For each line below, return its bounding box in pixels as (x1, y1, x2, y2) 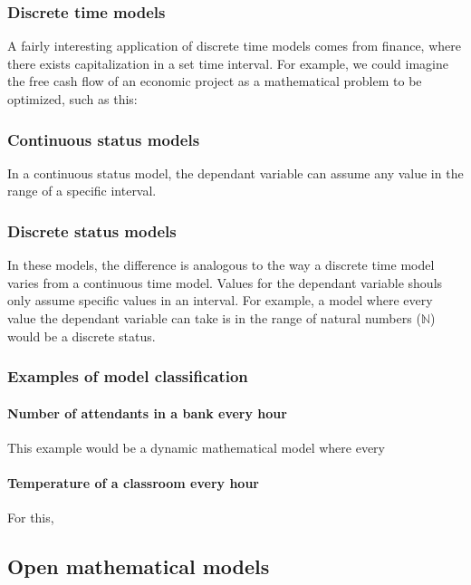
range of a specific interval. (7, 181, 157, 200)
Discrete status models (7, 219, 177, 242)
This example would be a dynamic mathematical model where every (7, 437, 386, 456)
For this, (7, 508, 54, 527)
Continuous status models (7, 128, 200, 150)
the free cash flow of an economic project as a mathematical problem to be (7, 72, 422, 91)
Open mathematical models (7, 552, 270, 580)
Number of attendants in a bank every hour (7, 403, 287, 422)
